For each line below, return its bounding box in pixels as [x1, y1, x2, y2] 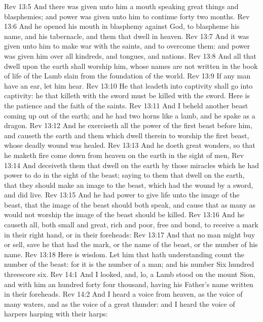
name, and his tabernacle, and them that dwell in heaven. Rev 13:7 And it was [4, 30, 249, 41]
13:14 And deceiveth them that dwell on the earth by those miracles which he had [4, 159, 259, 170]
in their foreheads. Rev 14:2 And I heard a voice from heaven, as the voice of [4, 289, 243, 299]
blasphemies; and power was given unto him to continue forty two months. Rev [4, 11, 250, 21]
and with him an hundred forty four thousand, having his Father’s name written [4, 278, 253, 289]
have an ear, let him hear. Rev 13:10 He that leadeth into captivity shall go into [4, 80, 253, 91]
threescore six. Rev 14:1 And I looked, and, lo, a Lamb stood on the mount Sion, [4, 269, 255, 279]
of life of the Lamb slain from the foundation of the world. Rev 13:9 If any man [4, 70, 251, 81]
